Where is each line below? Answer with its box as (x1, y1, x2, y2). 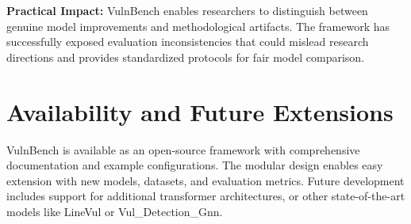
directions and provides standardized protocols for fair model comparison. (6, 48, 365, 65)
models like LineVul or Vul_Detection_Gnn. (6, 203, 223, 219)
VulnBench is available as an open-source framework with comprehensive (6, 141, 360, 158)
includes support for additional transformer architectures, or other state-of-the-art (6, 188, 405, 204)
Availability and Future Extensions (6, 95, 394, 127)
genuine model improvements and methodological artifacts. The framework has (6, 17, 390, 34)
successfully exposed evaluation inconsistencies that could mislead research (6, 33, 369, 50)
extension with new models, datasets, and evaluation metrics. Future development (6, 172, 405, 188)
